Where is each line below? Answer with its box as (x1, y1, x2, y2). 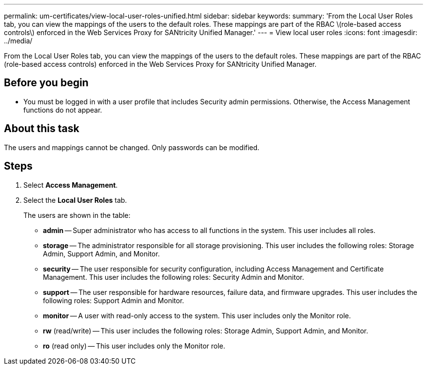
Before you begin (4, 77, 89, 89)
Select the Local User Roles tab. (23, 195, 127, 204)
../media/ (4, 37, 33, 45)
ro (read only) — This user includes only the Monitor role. (43, 341, 226, 350)
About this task (4, 122, 79, 135)
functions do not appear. (23, 105, 102, 114)
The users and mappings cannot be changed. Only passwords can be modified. (4, 143, 260, 152)
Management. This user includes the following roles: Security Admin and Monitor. (43, 272, 304, 281)
